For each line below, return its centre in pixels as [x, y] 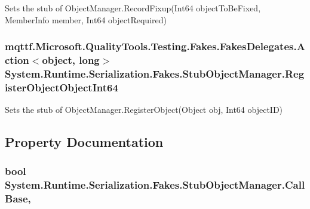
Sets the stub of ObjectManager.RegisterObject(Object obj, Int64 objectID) [144, 110]
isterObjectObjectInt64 [62, 87]
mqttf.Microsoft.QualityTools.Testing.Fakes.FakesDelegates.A [155, 46]
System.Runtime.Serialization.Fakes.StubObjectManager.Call [155, 185]
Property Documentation [84, 142]
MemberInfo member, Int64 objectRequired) [86, 19]
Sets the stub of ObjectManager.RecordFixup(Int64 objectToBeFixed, [133, 8]
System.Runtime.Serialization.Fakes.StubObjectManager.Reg [155, 73]
